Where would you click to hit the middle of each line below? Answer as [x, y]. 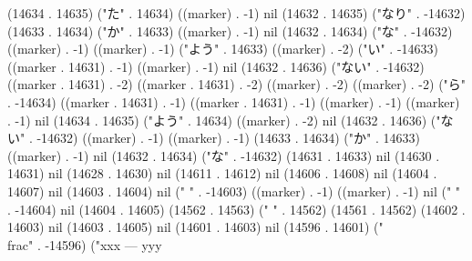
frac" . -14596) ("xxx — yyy [85, 244]
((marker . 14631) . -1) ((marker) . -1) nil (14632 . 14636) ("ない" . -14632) [216, 66]
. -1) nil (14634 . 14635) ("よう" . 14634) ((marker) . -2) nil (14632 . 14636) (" [224, 120]
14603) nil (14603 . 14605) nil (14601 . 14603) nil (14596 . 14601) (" [195, 227]
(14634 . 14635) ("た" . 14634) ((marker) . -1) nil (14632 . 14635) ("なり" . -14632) [236, 13]
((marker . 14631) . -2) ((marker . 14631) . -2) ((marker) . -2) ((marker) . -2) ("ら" [237, 84]
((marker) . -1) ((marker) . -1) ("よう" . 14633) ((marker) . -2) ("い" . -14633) [223, 49]
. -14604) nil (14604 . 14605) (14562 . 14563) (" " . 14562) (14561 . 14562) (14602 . [236, 209]
